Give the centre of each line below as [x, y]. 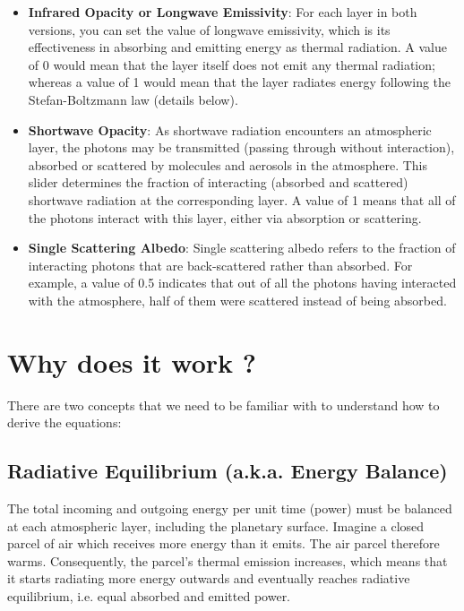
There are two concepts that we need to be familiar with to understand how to [223, 404]
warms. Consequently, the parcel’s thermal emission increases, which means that [228, 560]
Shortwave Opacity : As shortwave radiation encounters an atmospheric [230, 129]
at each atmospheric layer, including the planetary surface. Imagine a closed [216, 525]
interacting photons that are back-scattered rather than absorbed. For [220, 265]
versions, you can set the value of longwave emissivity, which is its [209, 29]
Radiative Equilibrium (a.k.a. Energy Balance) [228, 471]
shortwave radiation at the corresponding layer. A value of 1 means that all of [242, 199]
